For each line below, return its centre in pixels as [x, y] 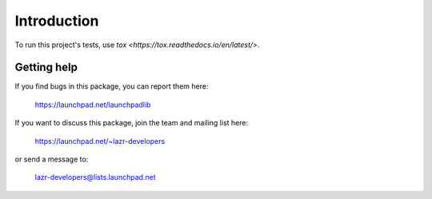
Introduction [57, 21]
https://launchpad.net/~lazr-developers [100, 141]
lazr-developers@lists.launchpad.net [95, 177]
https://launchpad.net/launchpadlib [93, 105]
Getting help [46, 68]
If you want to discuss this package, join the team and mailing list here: [131, 123]
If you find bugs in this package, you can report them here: [112, 86]
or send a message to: [52, 159]
